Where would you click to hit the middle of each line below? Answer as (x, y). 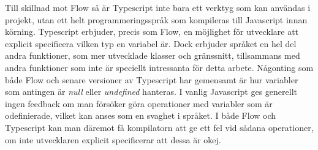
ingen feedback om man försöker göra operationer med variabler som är (139, 103)
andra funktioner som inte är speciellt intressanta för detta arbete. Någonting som (159, 67)
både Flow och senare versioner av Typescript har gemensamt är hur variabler (152, 79)
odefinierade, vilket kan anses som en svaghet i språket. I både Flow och (141, 115)
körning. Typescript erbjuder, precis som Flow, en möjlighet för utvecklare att (152, 32)
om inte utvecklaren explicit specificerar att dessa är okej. (113, 139)
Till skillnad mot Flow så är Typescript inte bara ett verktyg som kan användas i (158, 7)
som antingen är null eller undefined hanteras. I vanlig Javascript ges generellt (151, 92)
